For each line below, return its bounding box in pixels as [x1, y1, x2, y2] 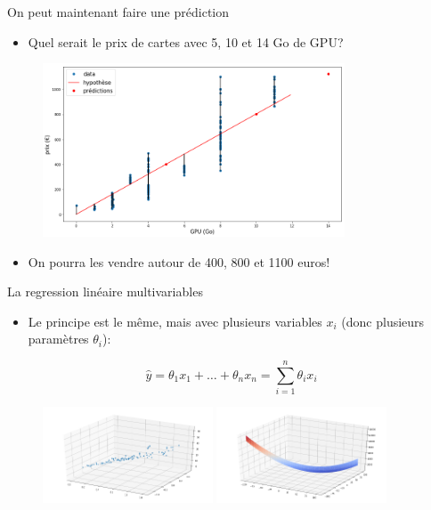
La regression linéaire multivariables [7, 282, 203, 301]
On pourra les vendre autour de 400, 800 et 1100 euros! [28, 252, 330, 271]
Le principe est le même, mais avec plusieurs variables [28, 312, 322, 330]
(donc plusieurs [341, 312, 425, 330]
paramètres [28, 329, 89, 348]
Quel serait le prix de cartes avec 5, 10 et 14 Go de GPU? [28, 32, 344, 51]
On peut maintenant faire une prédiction [7, 3, 230, 20]
